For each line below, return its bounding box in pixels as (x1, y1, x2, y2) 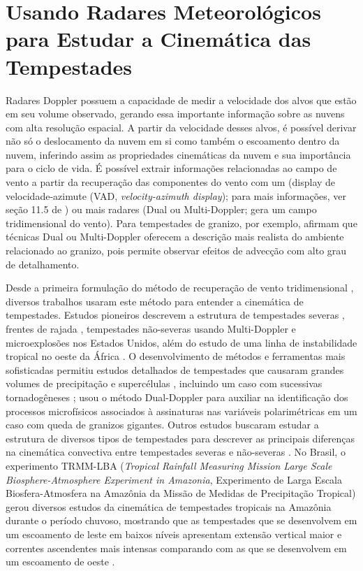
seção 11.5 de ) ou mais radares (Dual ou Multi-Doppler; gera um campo (6, 202, 317, 217)
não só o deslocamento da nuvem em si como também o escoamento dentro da (6, 133, 340, 148)
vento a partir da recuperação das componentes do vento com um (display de (6, 175, 336, 189)
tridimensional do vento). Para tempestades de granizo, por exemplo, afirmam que (6, 215, 357, 230)
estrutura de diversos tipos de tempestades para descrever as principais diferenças (6, 431, 355, 445)
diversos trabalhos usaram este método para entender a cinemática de (6, 294, 304, 308)
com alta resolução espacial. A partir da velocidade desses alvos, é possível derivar (6, 120, 357, 134)
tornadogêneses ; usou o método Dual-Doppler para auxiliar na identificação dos (6, 389, 348, 404)
